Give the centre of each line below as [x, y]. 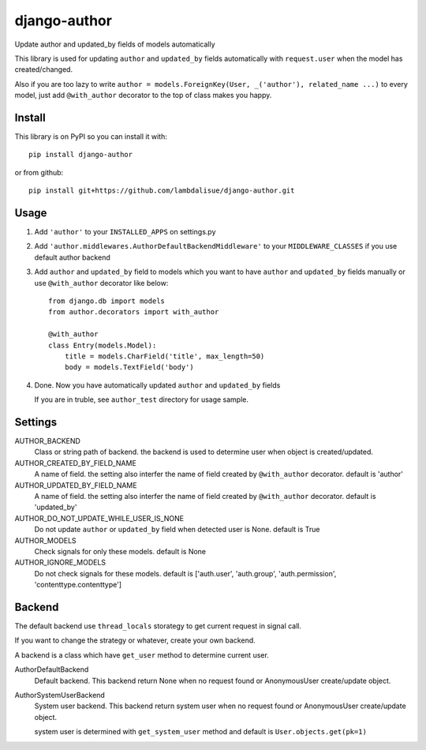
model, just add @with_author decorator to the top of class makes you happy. [143, 96]
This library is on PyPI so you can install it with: [91, 137]
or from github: [39, 172]
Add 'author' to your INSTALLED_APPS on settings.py [125, 232]
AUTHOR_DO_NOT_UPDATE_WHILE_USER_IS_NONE [99, 518]
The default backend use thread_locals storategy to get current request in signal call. [158, 626]
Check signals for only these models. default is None [120, 551]
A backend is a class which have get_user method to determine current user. [142, 654]
